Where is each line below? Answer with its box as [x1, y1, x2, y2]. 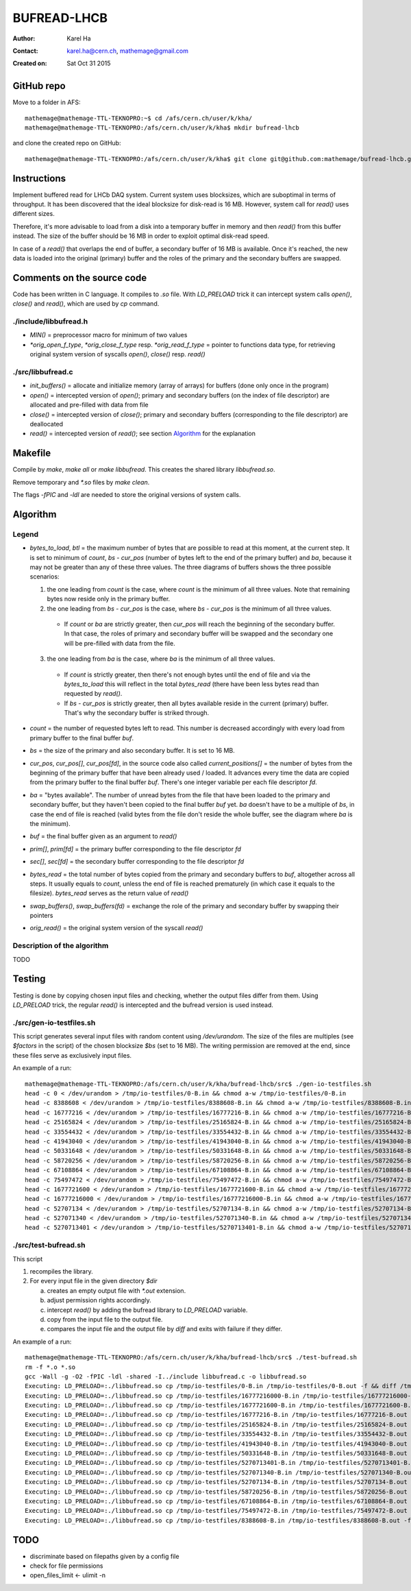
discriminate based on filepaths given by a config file [29, 1552, 179, 1560]
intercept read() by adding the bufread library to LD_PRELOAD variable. [47, 1306, 248, 1314]
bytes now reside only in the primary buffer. [47, 595, 171, 603]
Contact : [12, 47, 39, 55]
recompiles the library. [29, 1267, 93, 1276]
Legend [12, 529, 39, 539]
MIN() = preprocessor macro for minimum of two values [29, 331, 188, 339]
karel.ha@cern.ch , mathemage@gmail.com [66, 47, 188, 55]
